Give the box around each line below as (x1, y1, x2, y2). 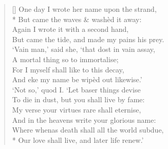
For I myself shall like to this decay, (12, 64, 124, 74)
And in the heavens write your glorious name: (12, 114, 156, 125)
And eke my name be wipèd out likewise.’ (12, 74, 142, 85)
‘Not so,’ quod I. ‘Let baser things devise (12, 84, 141, 95)
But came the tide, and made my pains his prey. (12, 33, 164, 44)
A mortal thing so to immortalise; (12, 53, 119, 64)
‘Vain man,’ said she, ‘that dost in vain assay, (12, 44, 155, 54)
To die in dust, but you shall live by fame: (12, 94, 145, 105)
